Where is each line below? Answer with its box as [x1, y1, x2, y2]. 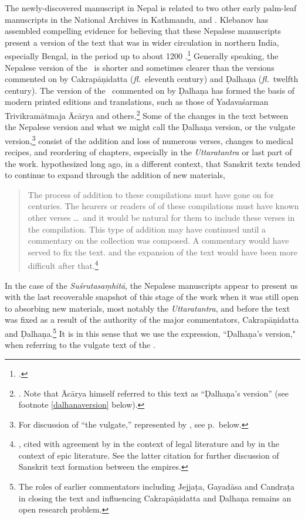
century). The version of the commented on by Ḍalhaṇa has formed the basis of [5, 84, 295, 96]
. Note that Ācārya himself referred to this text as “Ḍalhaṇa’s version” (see [18, 387, 289, 399]
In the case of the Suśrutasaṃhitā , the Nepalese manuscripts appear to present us [5, 279, 298, 291]
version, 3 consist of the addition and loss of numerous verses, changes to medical [5, 132, 293, 146]
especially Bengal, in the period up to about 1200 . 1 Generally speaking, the [5, 48, 279, 62]
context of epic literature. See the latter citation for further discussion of [18, 449, 279, 461]
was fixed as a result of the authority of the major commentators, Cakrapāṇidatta [5, 313, 299, 326]
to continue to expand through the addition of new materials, [5, 169, 225, 181]
